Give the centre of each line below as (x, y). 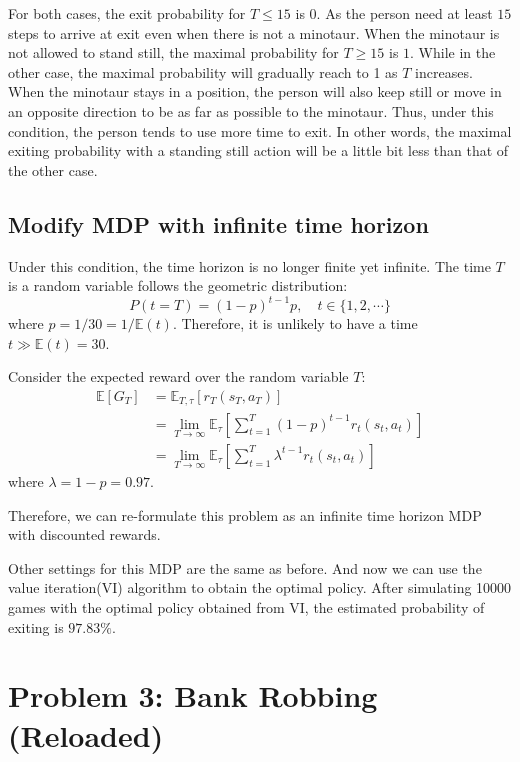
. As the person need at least (404, 13)
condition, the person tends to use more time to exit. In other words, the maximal (260, 130)
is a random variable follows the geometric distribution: (178, 285)
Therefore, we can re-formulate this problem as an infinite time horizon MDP (245, 514)
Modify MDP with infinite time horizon (218, 223)
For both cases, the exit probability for (127, 13)
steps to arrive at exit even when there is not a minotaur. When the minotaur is (254, 32)
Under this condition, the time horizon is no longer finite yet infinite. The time (249, 265)
